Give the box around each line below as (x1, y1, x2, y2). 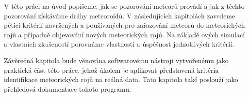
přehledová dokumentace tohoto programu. (4, 83, 131, 94)
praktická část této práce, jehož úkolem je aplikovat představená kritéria (4, 65, 219, 75)
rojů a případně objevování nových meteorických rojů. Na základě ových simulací (4, 29, 245, 39)
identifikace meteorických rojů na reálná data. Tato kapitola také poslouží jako (4, 74, 238, 84)
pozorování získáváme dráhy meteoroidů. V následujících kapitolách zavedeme (4, 10, 235, 20)
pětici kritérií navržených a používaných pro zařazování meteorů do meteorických (4, 20, 245, 30)
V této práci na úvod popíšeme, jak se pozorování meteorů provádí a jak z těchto (4, 1, 245, 11)
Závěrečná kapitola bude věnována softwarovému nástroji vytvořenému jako (4, 55, 229, 65)
